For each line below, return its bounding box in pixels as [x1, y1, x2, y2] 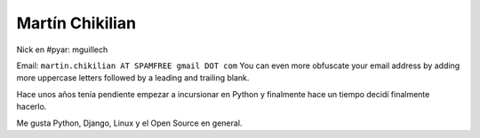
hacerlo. [16, 102, 47, 112]
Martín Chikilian [16, 13, 137, 33]
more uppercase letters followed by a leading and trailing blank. [16, 73, 250, 83]
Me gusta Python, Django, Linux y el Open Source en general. [16, 118, 243, 128]
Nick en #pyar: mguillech [16, 44, 108, 55]
